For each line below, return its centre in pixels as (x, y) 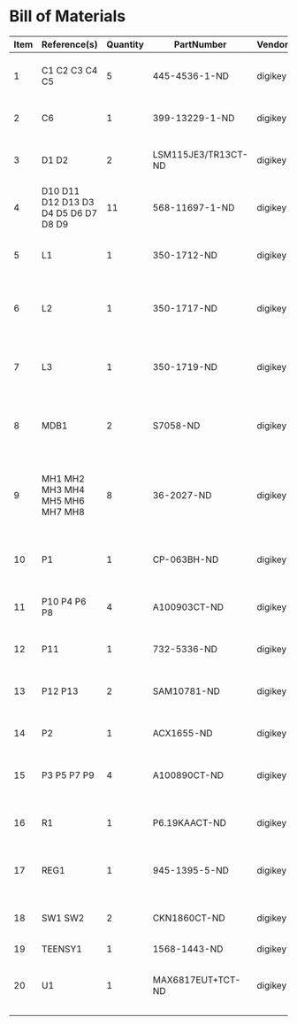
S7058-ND (176, 425)
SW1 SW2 (63, 918)
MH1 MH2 (63, 478)
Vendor (273, 44)
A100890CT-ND (188, 775)
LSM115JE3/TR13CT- (201, 154)
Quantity (125, 44)
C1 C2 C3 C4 (69, 70)
